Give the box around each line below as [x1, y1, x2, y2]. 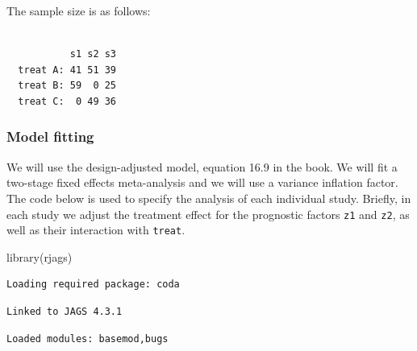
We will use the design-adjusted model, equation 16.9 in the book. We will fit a [6, 158, 398, 175]
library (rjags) [6, 248, 73, 265]
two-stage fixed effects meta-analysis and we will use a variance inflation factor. [6, 174, 398, 191]
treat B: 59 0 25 [18, 80, 117, 92]
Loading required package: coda [6, 279, 180, 291]
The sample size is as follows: [6, 2, 151, 19]
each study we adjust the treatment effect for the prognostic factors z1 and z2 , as [6, 205, 410, 222]
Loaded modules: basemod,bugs [6, 332, 169, 345]
